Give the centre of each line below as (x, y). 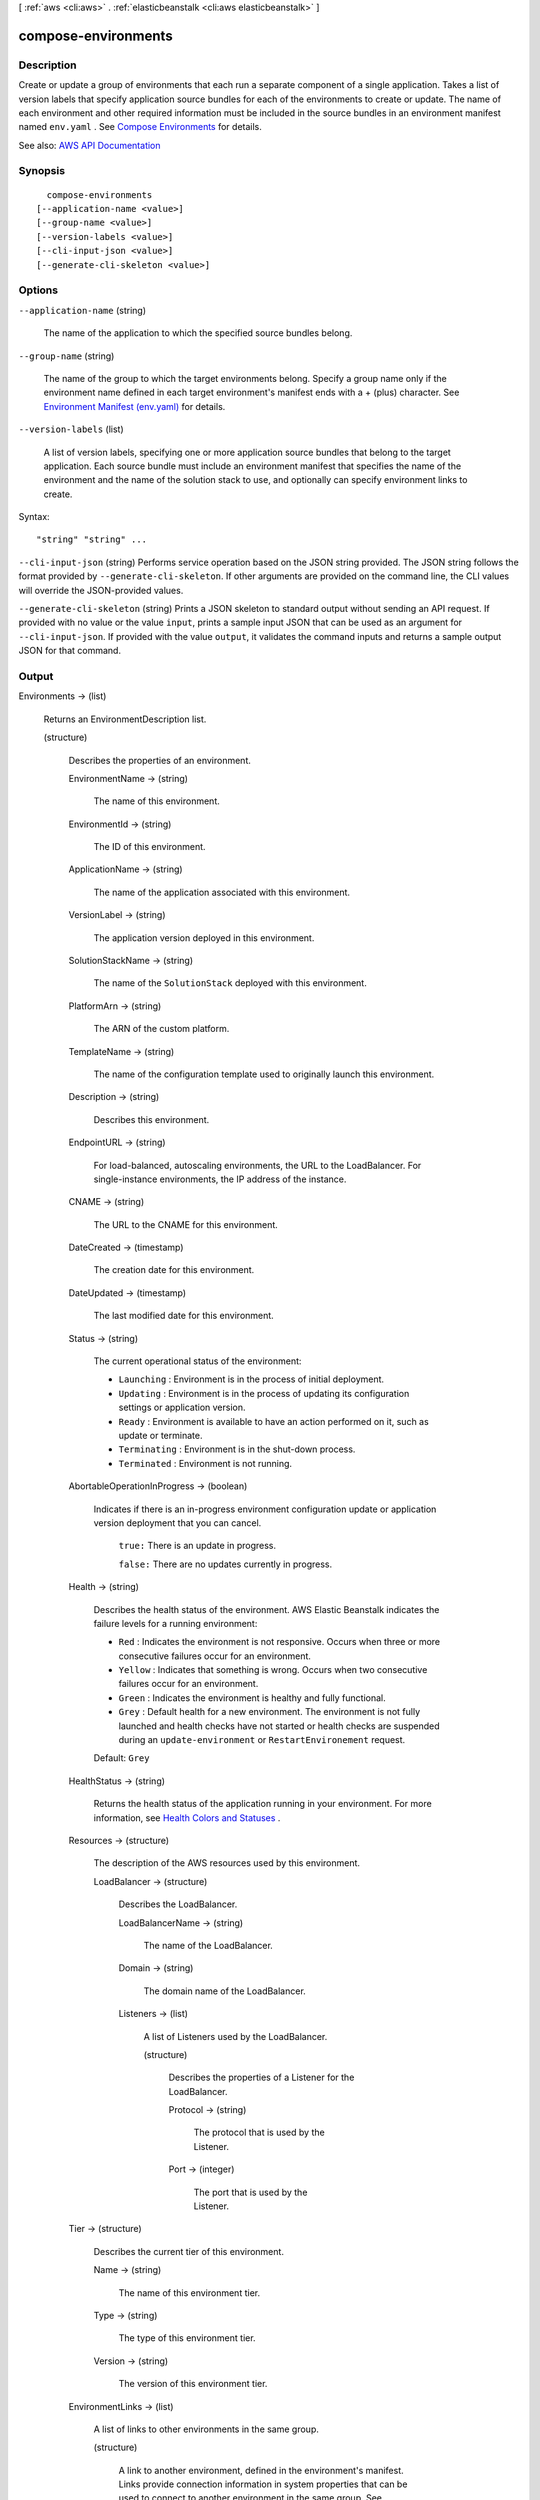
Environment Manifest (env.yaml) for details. (134, 406)
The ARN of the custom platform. (161, 1029)
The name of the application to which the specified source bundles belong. (198, 333)
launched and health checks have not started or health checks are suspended (279, 1726)
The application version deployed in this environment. (204, 937)
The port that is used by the (250, 2192)
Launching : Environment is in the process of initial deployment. (251, 1379)
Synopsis (41, 171)
